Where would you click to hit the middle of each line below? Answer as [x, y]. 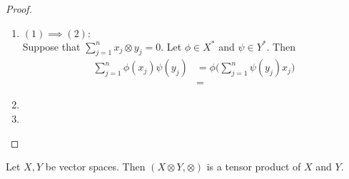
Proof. [19, 9]
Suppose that [51, 46]
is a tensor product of [254, 167]
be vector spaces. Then [95, 167]
